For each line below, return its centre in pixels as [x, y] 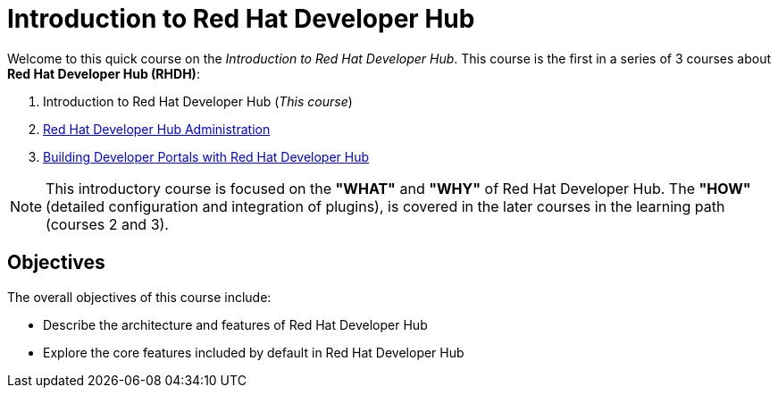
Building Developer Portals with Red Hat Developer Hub [206, 156]
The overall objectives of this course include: [139, 297]
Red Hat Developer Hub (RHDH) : [104, 73]
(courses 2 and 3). [107, 224]
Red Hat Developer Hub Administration [157, 129]
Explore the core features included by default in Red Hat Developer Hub [254, 352]
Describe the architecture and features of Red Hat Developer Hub [235, 324]
